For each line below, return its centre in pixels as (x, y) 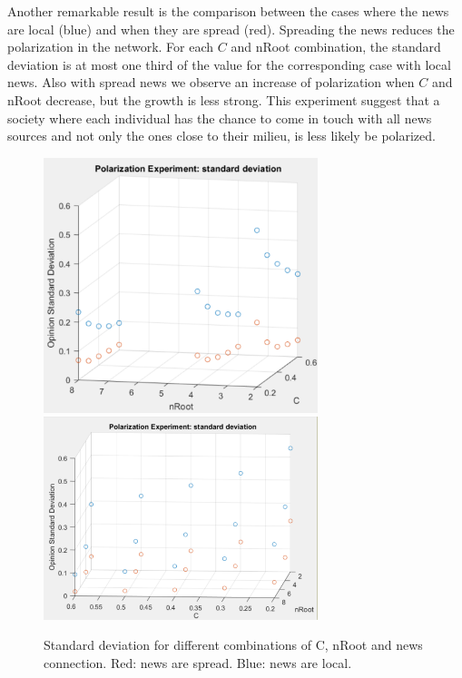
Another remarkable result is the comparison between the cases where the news (228, 11)
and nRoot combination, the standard (336, 47)
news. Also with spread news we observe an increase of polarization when (211, 82)
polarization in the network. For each (111, 47)
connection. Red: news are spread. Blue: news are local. (198, 662)
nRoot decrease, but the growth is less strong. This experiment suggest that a (224, 99)
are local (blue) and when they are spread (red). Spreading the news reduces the (231, 29)
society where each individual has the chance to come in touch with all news (220, 118)
